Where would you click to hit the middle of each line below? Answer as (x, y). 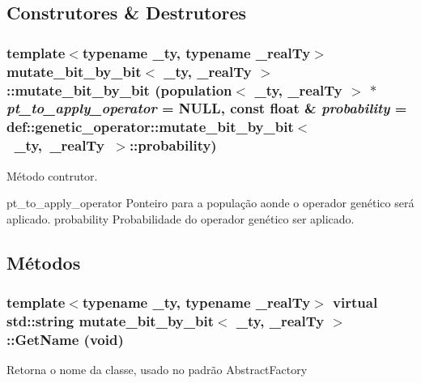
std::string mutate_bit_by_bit (110, 321)
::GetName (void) (65, 339)
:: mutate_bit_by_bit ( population (119, 89)
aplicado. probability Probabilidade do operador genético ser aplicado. (181, 218)
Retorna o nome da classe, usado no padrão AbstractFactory (157, 370)
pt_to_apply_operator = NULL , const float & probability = (207, 108)
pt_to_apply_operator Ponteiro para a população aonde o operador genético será (210, 203)
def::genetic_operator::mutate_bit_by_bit (150, 127)
